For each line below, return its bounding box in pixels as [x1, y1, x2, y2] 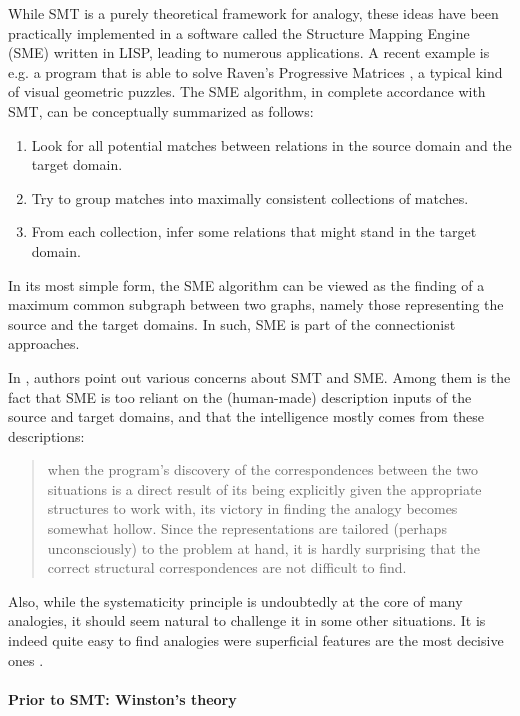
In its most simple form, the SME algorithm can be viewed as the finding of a [8, 274, 485, 295]
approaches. [8, 333, 80, 354]
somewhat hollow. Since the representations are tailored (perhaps [47, 518, 447, 539]
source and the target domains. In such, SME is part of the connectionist [8, 313, 456, 334]
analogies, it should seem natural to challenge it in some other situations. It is [8, 610, 486, 631]
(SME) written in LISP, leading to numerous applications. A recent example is [8, 42, 490, 63]
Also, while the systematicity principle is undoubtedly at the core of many [8, 590, 463, 611]
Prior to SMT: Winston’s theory [8, 688, 237, 709]
